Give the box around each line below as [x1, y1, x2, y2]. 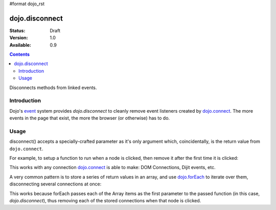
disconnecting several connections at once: [9, 181, 102, 187]
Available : [9, 41, 32, 48]
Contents [9, 51, 30, 57]
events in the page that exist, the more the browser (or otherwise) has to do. [9, 115, 170, 121]
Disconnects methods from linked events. [9, 85, 97, 91]
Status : [9, 27, 26, 33]
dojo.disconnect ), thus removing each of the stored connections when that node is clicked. [9, 198, 201, 204]
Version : [9, 35, 28, 41]
